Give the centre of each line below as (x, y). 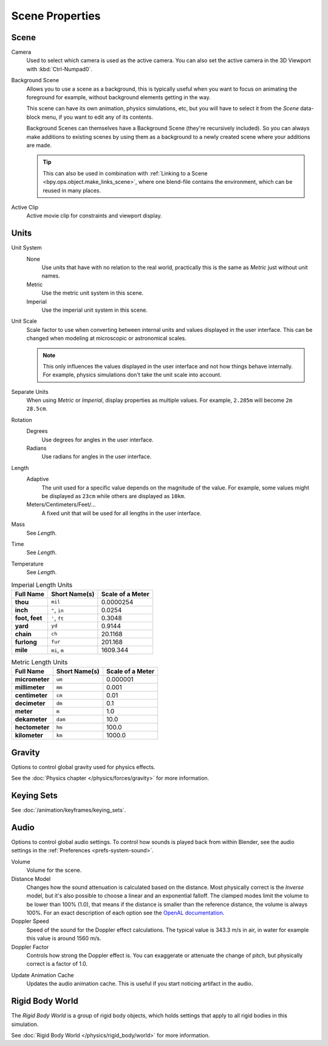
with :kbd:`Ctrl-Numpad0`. (59, 69)
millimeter (30, 687)
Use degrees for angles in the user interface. (98, 440)
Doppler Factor (30, 947)
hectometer (32, 728)
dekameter (31, 720)
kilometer (29, 735)
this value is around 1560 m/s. (64, 938)
